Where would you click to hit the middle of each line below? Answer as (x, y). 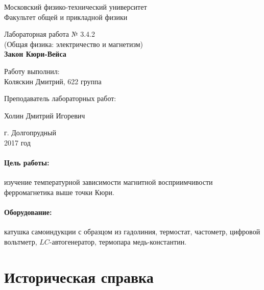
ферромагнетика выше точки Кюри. (59, 192)
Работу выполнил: (32, 71)
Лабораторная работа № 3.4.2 (50, 34)
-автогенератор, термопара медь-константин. (118, 241)
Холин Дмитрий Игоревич (45, 115)
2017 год (17, 142)
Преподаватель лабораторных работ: (60, 98)
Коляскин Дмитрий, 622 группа (53, 81)
